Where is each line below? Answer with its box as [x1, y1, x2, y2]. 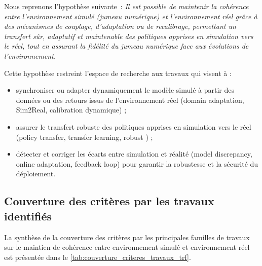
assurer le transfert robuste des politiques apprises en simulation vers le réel [16, 121, 251, 132]
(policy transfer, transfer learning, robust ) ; [16, 131, 153, 142]
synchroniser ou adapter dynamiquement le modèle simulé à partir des [16, 85, 235, 95]
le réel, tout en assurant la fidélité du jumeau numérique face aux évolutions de [4, 41, 249, 51]
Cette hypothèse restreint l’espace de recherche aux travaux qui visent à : [4, 67, 232, 78]
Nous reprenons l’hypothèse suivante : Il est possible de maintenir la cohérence [4, 1, 249, 11]
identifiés [4, 208, 52, 223]
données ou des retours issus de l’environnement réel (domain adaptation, [16, 94, 244, 105]
